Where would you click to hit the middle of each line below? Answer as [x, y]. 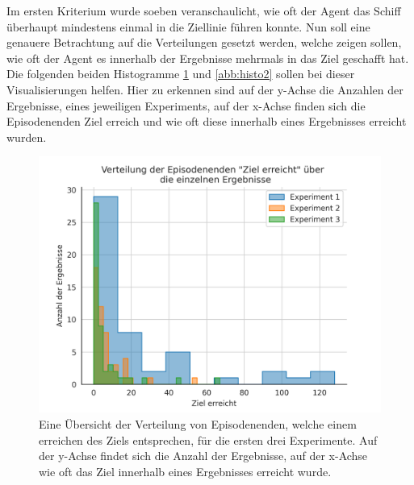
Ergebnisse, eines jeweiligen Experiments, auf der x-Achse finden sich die [186, 105]
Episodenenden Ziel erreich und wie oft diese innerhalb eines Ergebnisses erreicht [207, 121]
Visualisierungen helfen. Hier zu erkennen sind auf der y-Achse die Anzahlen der [205, 89]
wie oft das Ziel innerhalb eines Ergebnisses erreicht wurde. [185, 471]
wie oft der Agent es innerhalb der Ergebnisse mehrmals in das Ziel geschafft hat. [208, 58]
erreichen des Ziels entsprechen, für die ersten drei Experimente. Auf [208, 439]
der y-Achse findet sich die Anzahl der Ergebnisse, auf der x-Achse [203, 456]
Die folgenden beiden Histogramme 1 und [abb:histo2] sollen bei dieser [181, 74]
